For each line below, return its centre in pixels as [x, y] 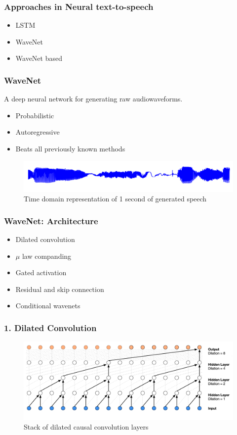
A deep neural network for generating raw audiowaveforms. [93, 99]
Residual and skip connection [60, 289]
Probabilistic [35, 115]
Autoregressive [38, 132]
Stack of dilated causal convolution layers [86, 427]
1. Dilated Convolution [50, 327]
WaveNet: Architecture [51, 220]
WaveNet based [39, 58]
